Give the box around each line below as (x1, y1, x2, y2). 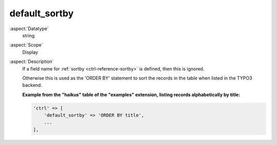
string (22, 32, 35, 38)
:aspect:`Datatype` (9, 26, 49, 32)
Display (22, 49, 38, 55)
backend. (22, 82, 42, 88)
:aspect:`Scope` (9, 42, 43, 48)
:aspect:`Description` (9, 59, 54, 65)
